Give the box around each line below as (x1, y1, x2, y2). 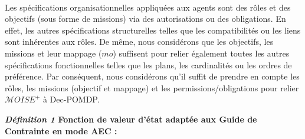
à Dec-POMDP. (42, 93, 100, 105)
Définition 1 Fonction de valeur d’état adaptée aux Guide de (5, 112, 257, 125)
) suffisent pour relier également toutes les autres (113, 47, 290, 59)
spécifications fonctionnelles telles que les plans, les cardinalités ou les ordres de (5, 58, 292, 71)
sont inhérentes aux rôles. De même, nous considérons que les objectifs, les (5, 35, 274, 48)
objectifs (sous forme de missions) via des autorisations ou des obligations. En (5, 12, 286, 25)
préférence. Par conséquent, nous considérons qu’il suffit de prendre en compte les (5, 70, 300, 82)
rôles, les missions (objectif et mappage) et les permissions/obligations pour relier (5, 81, 299, 94)
